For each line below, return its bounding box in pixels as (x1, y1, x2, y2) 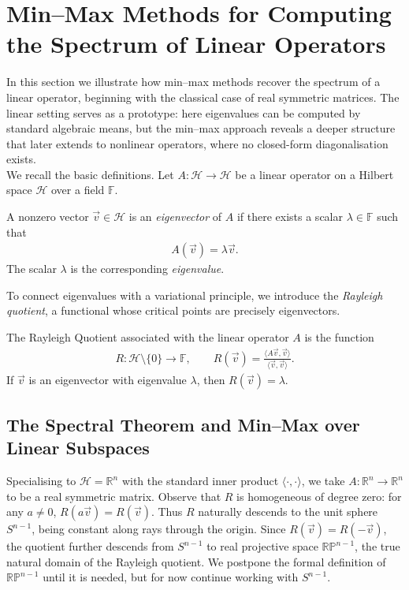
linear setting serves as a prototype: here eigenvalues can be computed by (6, 104, 361, 121)
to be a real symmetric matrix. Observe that (6, 487, 221, 504)
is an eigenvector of (128, 208, 222, 225)
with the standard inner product (121, 472, 279, 489)
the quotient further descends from (6, 538, 174, 555)
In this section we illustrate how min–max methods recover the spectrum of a (6, 73, 381, 90)
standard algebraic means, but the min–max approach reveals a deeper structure (6, 120, 396, 136)
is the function (304, 329, 374, 345)
